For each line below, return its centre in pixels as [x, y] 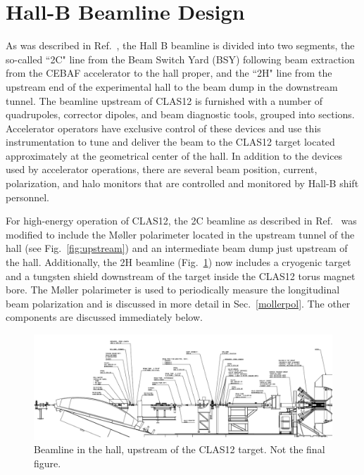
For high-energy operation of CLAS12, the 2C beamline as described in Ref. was [181, 221]
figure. [48, 463]
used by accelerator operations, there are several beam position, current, [162, 169]
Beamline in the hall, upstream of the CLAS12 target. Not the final [180, 449]
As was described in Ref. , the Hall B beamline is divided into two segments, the [180, 45]
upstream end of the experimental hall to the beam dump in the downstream [172, 86]
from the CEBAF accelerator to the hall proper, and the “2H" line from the [169, 73]
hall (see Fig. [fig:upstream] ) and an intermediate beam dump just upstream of [177, 248]
